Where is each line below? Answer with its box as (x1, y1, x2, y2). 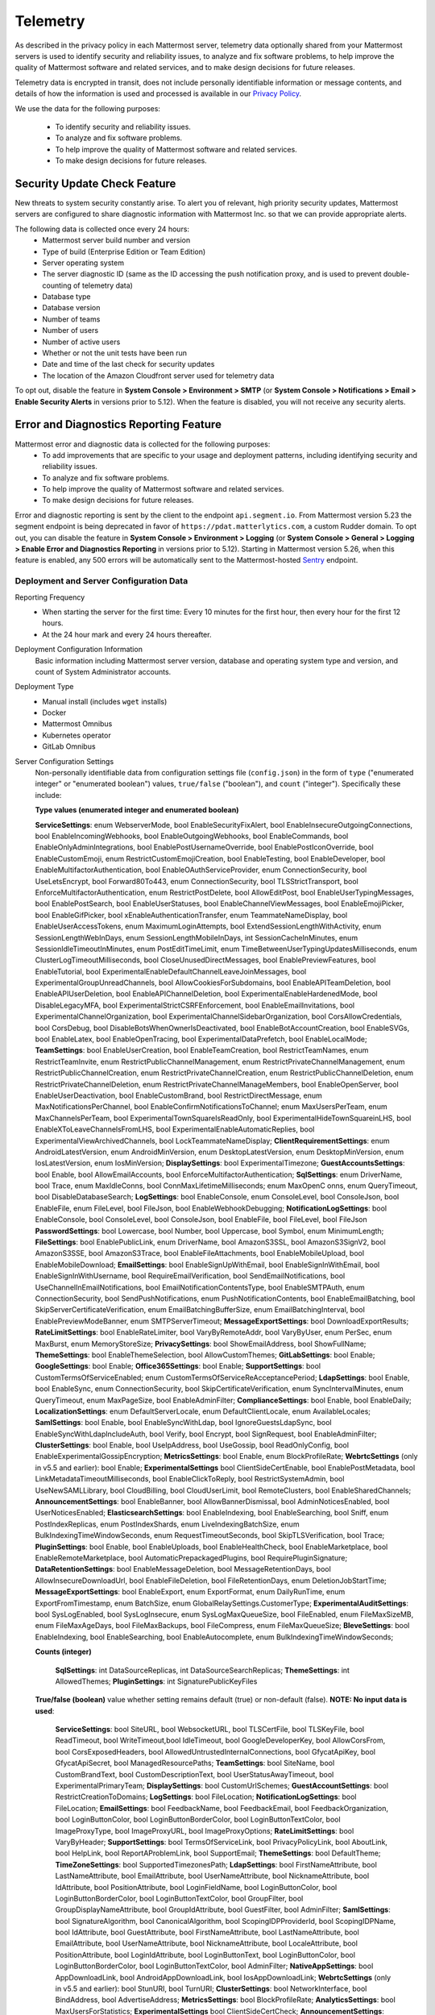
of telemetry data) (72, 280, 133, 290)
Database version (42, 303, 101, 313)
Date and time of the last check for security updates (42, 359, 215, 369)
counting (42, 280, 72, 290)
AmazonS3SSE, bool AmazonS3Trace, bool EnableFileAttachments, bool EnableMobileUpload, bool (35, 1248, 365, 1258)
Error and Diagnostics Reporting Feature (14, 418, 222, 431)
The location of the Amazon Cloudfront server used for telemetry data (42, 371, 275, 380)
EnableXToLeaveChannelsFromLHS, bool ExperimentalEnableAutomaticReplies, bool (35, 1124, 315, 1134)
